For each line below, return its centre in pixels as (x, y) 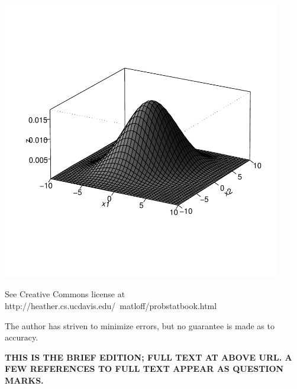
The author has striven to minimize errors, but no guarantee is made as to (140, 325)
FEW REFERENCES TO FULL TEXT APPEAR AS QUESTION (144, 369)
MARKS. (24, 380)
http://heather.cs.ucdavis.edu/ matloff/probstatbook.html (111, 305)
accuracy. (22, 337)
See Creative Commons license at (65, 294)
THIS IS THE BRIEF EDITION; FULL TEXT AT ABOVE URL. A (148, 357)
